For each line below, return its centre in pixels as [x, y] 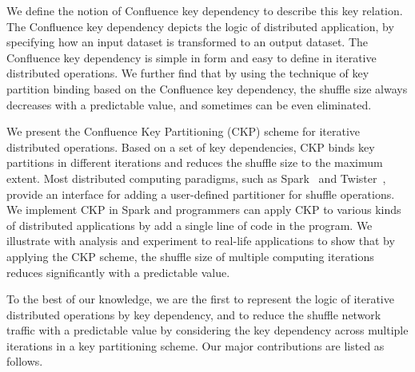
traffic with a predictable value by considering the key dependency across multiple [207, 330]
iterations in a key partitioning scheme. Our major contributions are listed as [196, 345]
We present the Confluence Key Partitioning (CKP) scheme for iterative [184, 131]
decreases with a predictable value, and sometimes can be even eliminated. [189, 104]
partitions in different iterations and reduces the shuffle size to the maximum [195, 162]
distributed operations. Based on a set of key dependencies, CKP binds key [191, 146]
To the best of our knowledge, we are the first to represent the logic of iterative [200, 299]
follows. [25, 361]
